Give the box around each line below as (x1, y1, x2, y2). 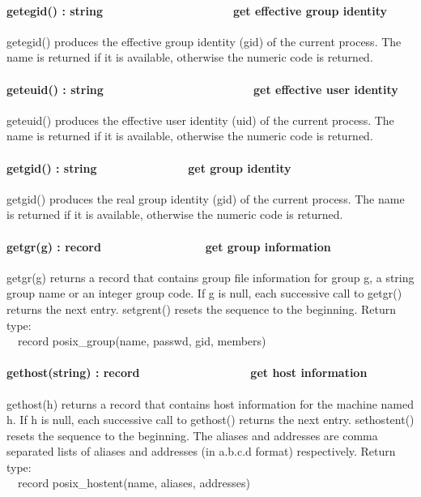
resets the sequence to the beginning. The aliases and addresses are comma (6, 426, 378, 443)
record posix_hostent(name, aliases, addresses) (17, 474, 250, 491)
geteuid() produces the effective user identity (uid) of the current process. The (6, 111, 394, 128)
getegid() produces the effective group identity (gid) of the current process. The (6, 32, 402, 49)
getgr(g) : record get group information (6, 238, 331, 255)
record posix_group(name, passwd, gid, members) (17, 332, 266, 349)
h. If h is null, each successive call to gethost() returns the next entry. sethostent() (6, 411, 415, 428)
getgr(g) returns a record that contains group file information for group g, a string (6, 268, 415, 285)
